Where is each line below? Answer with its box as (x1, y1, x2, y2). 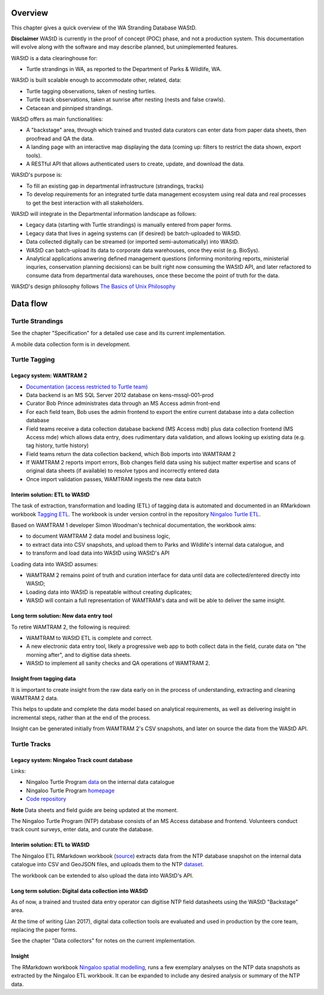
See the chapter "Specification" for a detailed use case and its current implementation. (11, 330, 226, 337)
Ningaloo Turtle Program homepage (26, 787, 115, 794)
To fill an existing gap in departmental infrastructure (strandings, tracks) (26, 182, 204, 189)
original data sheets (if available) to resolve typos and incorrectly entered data (26, 467, 220, 475)
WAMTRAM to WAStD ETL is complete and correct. (26, 634, 153, 641)
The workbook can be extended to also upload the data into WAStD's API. (11, 872, 194, 879)
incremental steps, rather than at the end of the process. (11, 713, 151, 721)
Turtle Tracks (11, 740, 51, 748)
